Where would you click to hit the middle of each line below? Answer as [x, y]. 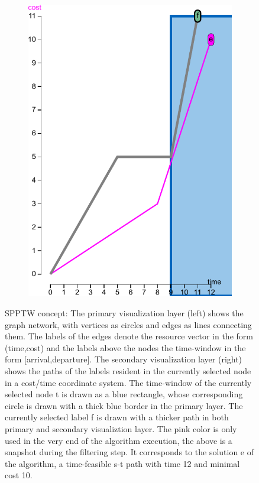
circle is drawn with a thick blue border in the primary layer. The [124, 405]
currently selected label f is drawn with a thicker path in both [117, 417]
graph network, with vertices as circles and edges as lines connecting [128, 324]
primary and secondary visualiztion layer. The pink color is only [121, 429]
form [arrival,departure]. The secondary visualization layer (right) [124, 359]
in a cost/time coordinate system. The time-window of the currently [128, 382]
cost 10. [19, 475]
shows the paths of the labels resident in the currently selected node [128, 371]
